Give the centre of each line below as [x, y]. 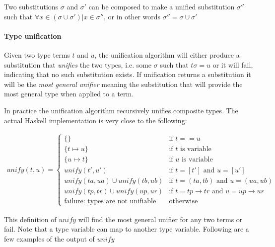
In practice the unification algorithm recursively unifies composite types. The [121, 110]
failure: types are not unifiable [110, 201]
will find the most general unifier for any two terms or [160, 219]
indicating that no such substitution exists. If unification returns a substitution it [128, 74]
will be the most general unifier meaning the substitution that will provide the [123, 84]
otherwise [183, 201]
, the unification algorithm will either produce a [167, 54]
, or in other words [132, 16]
